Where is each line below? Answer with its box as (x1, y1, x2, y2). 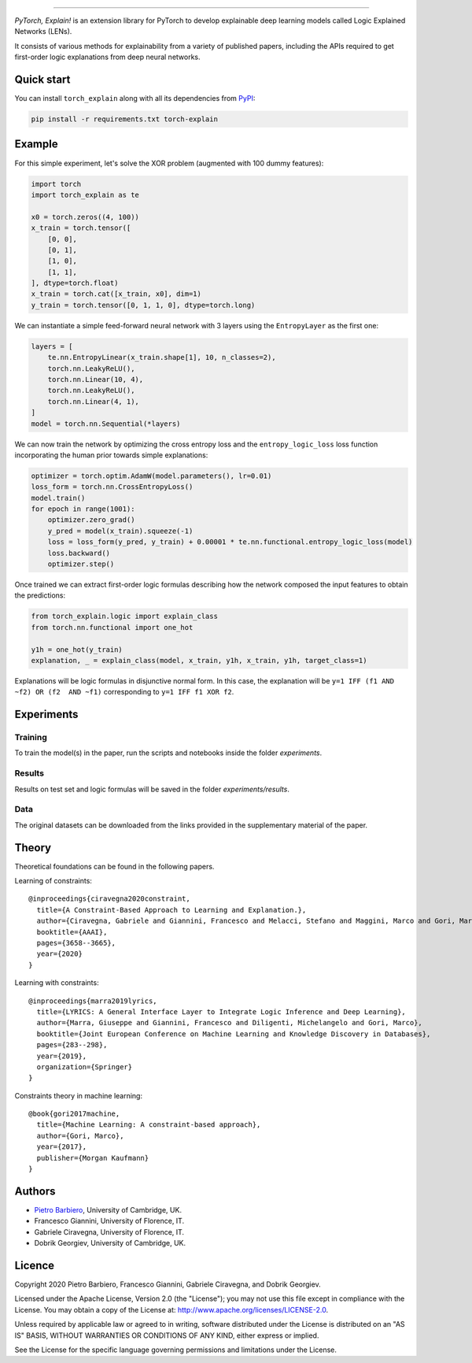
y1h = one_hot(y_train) (31, 645, 124, 654)
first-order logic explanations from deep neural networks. (14, 52, 201, 62)
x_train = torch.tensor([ (31, 224, 131, 232)
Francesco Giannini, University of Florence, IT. (34, 1217, 185, 1226)
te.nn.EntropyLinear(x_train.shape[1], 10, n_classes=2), (47, 353, 276, 362)
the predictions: (14, 591, 66, 600)
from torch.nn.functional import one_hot (31, 623, 194, 631)
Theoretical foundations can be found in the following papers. (14, 861, 215, 871)
